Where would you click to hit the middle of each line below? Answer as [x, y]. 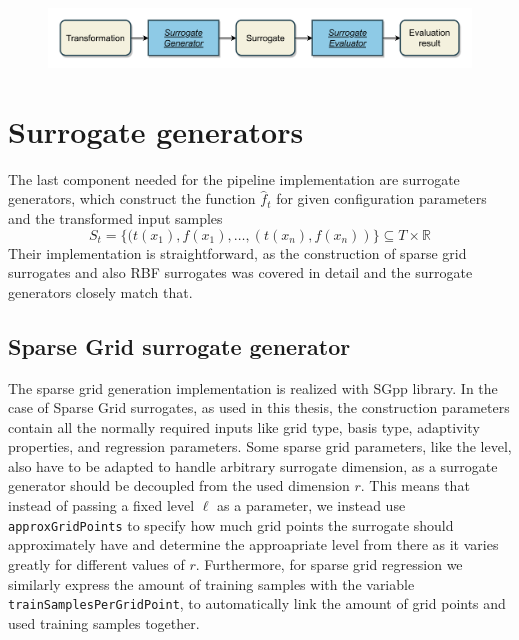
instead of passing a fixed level [101, 505]
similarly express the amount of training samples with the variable [211, 583]
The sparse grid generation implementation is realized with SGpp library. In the [253, 387]
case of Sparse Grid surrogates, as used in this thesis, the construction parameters [259, 407]
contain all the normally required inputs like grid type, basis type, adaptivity [244, 426]
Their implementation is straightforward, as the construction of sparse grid [237, 252]
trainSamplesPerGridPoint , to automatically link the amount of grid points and [257, 603]
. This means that [415, 485]
